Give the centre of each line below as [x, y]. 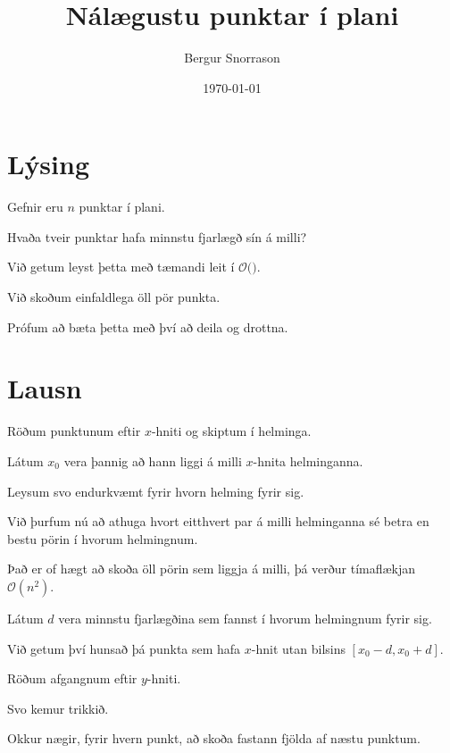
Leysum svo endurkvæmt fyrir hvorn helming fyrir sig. [156, 491]
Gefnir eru [35, 207]
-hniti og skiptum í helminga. [231, 431]
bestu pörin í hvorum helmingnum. [103, 538]
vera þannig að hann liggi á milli [153, 460]
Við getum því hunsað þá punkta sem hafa [124, 648]
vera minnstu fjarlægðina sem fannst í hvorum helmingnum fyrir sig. [245, 618]
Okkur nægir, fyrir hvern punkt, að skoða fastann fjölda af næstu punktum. [214, 738]
